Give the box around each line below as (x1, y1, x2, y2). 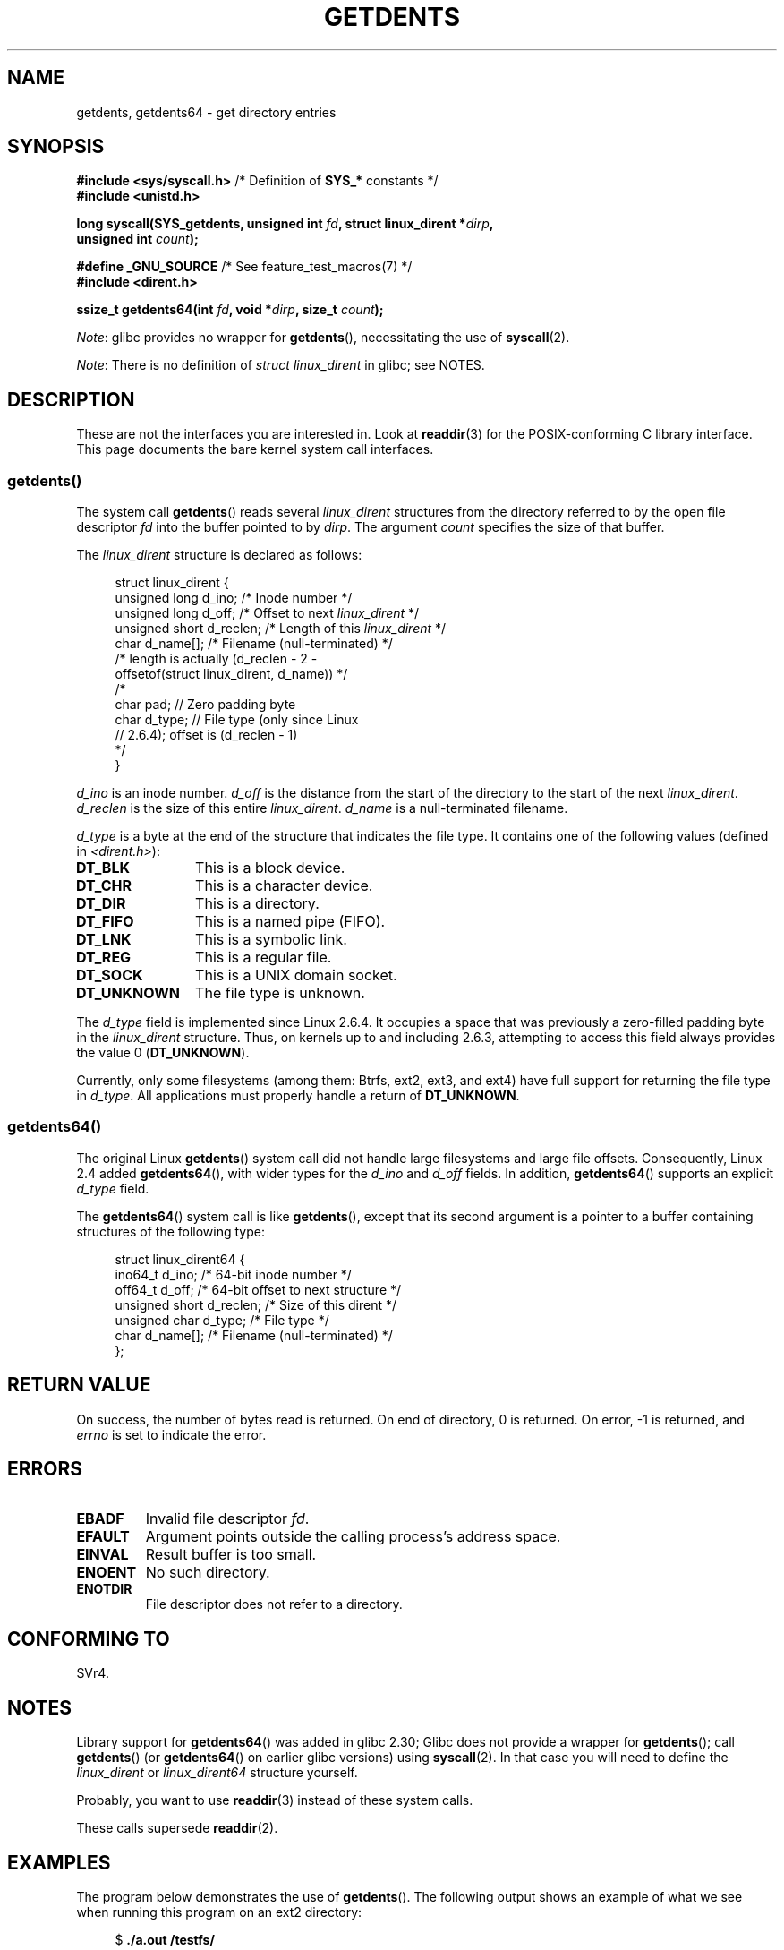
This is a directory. (195, 894, 320, 913)
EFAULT (76, 1527, 130, 1546)
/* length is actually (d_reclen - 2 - (115, 651, 318, 667)
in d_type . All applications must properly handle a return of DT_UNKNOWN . (76, 1088, 520, 1104)
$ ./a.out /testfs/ (115, 1932, 215, 1947)
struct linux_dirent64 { (115, 1251, 245, 1267)
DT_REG (75, 948, 132, 967)
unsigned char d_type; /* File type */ (115, 1312, 329, 1328)
